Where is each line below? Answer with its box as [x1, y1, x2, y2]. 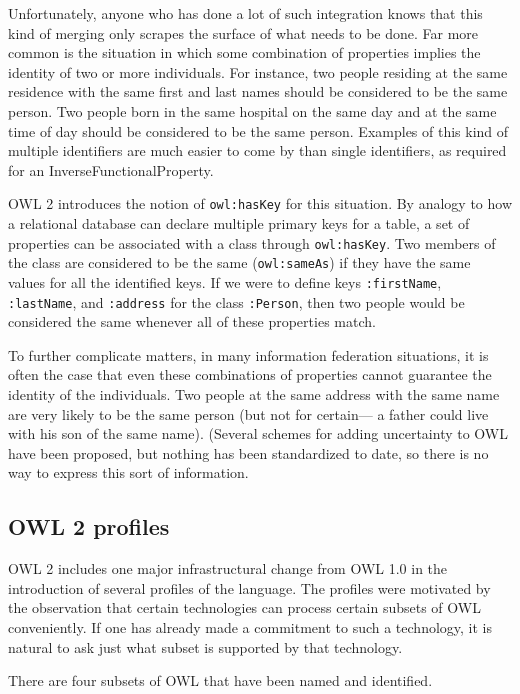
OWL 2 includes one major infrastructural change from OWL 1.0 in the [8, 558, 448, 579]
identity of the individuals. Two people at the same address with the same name [8, 384, 500, 404]
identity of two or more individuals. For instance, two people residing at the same [8, 61, 508, 82]
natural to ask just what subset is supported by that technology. [8, 636, 403, 657]
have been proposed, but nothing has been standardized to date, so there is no [8, 442, 489, 463]
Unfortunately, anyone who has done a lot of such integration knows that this [8, 3, 483, 23]
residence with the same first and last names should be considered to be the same [8, 81, 508, 102]
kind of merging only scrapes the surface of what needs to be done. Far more [8, 22, 479, 43]
